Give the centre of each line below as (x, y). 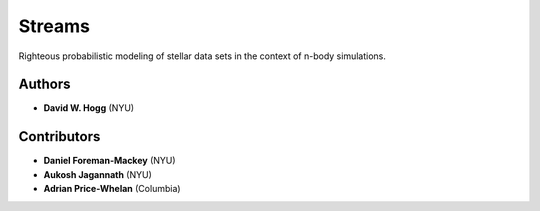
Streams (54, 26)
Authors (44, 84)
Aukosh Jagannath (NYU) (97, 174)
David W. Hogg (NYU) (89, 108)
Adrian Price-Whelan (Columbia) (112, 189)
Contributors (59, 136)
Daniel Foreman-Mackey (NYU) (109, 161)
